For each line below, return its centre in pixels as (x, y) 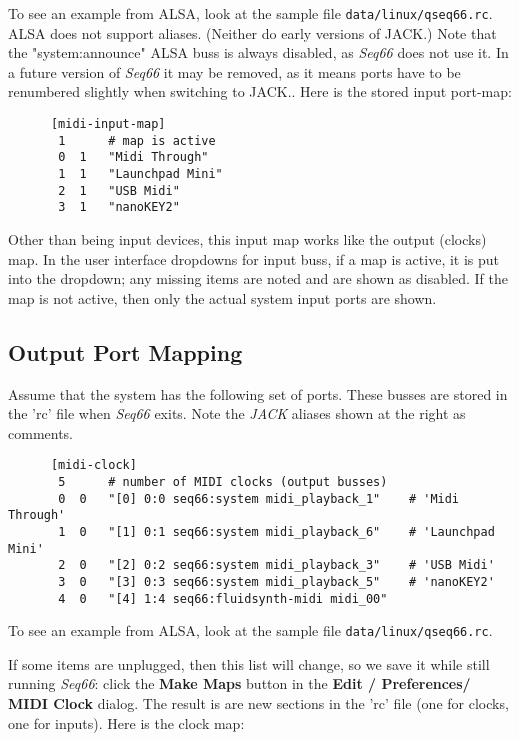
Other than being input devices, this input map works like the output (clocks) (247, 238)
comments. (41, 432)
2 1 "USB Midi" (119, 190)
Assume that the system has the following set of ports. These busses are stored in (258, 393)
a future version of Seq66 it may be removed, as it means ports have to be (234, 71)
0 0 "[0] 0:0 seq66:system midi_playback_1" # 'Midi (259, 498)
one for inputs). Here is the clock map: (126, 722)
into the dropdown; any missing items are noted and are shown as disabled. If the (258, 278)
